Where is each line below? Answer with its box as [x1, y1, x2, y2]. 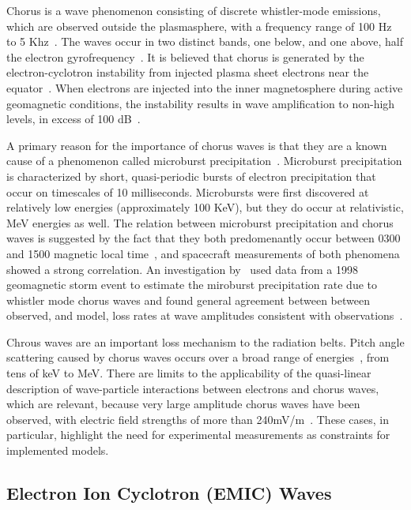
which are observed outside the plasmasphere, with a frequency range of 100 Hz [6, 17, 392, 34]
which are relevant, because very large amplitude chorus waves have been [6, 396, 360, 412]
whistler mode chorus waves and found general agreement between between [6, 291, 370, 308]
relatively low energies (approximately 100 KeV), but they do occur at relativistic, [6, 199, 404, 216]
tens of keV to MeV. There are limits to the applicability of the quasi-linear [6, 365, 371, 381]
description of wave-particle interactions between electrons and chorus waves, [6, 380, 379, 396]
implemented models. [6, 442, 109, 459]
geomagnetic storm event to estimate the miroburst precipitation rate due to [6, 276, 377, 293]
